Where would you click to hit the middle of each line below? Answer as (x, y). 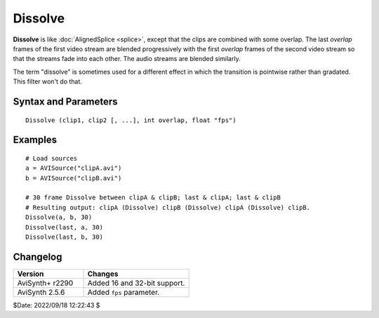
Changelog (38, 257)
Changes (103, 274)
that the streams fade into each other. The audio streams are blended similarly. (127, 59)
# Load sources (52, 158)
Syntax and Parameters (66, 101)
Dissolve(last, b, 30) (65, 237)
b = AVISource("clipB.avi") (74, 178)
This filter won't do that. (47, 81)
